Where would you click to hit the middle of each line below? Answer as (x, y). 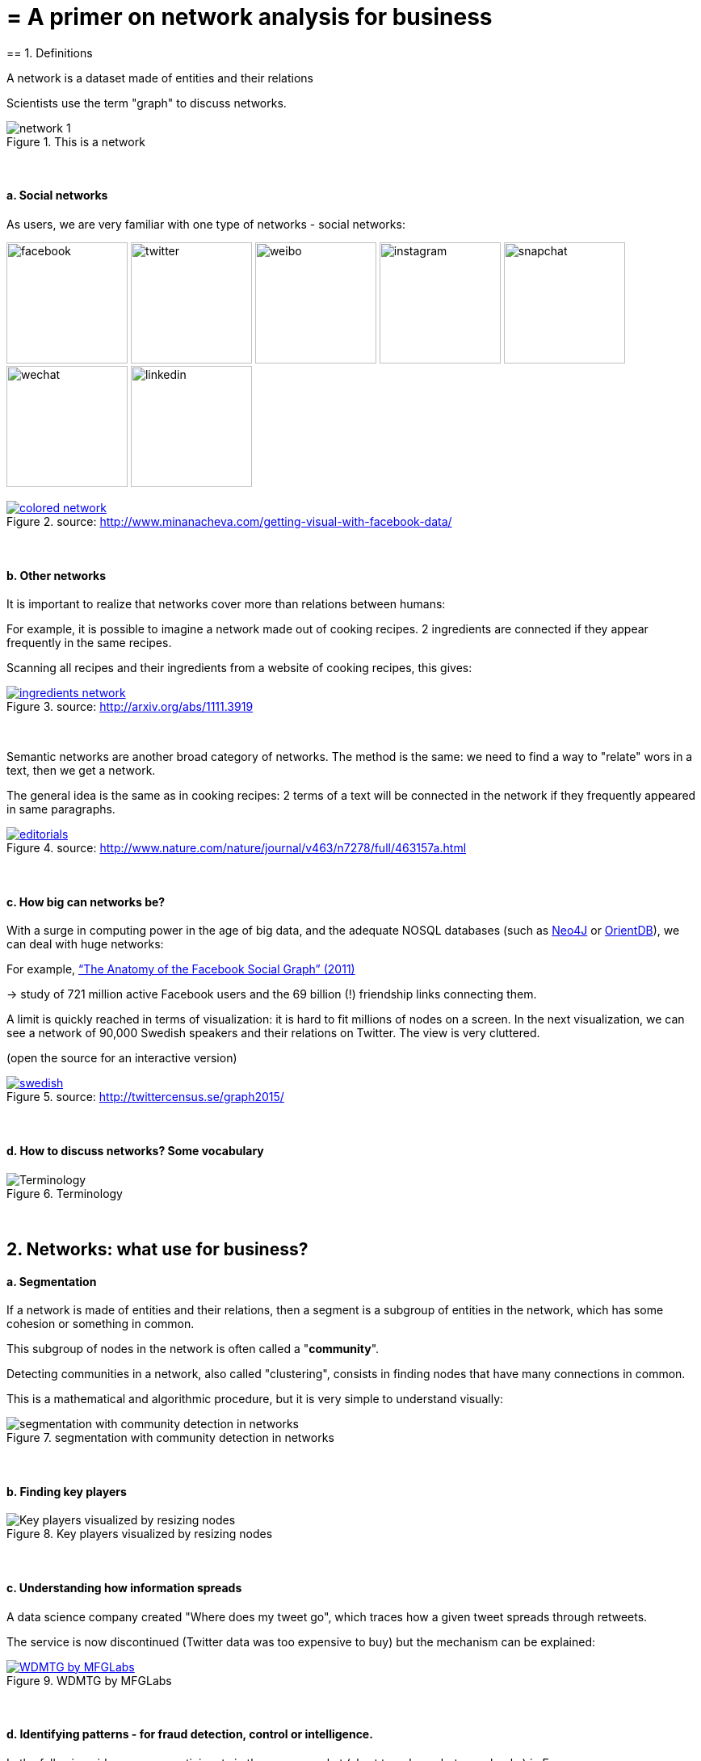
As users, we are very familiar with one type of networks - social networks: (206, 224)
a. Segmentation (52, 1281)
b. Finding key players (67, 1491)
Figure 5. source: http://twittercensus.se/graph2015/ (145, 1097)
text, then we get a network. (81, 771)
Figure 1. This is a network (76, 141)
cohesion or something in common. (101, 1324)
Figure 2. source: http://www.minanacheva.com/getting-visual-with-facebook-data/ (229, 521)
